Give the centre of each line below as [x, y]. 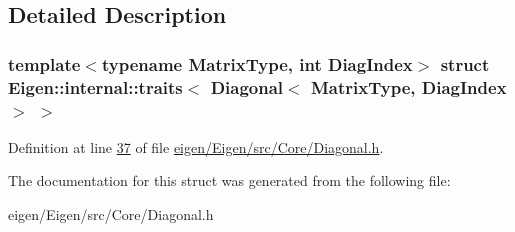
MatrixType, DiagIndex [408, 86]
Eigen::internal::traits [95, 86]
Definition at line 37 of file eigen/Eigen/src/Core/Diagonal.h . [196, 146]
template [44, 63]
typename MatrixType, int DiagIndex [257, 63]
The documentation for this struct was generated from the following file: [229, 180]
